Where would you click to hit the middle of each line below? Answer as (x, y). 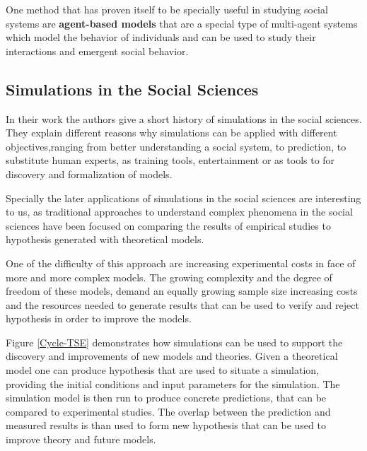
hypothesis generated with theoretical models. (105, 239)
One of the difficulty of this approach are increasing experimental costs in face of (181, 263)
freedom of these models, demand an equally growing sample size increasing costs (182, 291)
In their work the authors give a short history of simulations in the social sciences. (184, 118)
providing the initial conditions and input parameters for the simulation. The (173, 383)
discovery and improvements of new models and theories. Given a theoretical (172, 356)
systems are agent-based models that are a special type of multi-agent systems (182, 23)
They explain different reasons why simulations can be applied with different (171, 133)
